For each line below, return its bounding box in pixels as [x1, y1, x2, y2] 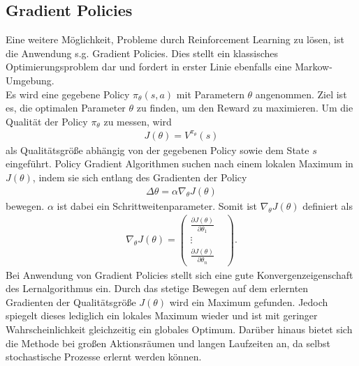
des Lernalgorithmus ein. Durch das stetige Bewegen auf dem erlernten [6, 281, 309, 296]
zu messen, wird [103, 114, 172, 128]
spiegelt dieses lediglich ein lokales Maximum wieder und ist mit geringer [6, 308, 318, 323]
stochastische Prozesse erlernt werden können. [6, 349, 202, 364]
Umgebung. [6, 73, 54, 87]
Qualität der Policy [6, 114, 88, 128]
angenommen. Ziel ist [255, 86, 347, 101]
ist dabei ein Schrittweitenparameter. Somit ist [57, 198, 258, 213]
